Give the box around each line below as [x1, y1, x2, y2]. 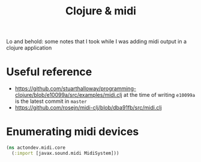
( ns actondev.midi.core [6, 145, 66, 151]
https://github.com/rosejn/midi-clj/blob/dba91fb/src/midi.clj [14, 104, 162, 111]
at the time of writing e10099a [123, 91, 196, 99]
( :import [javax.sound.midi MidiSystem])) [11, 150, 119, 156]
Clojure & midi [65, 4, 137, 18]
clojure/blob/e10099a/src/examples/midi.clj [14, 91, 122, 99]
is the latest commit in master [14, 97, 87, 105]
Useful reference [6, 65, 92, 79]
